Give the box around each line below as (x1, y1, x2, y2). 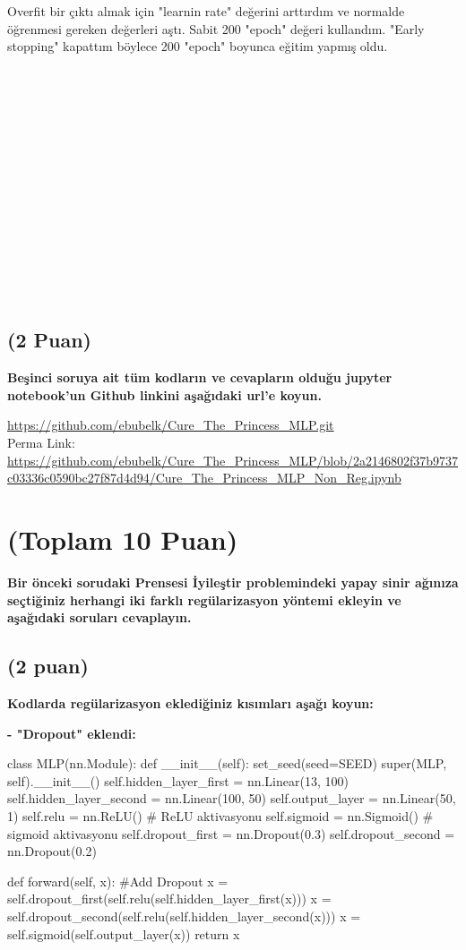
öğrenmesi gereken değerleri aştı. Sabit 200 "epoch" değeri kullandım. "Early (7, 19, 425, 38)
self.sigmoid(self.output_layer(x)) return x (7, 924, 240, 943)
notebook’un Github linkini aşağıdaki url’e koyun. (7, 385, 322, 404)
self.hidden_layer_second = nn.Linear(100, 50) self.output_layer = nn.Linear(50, (7, 789, 456, 808)
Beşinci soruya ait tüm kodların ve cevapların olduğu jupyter (7, 368, 393, 387)
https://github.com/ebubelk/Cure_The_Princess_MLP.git (7, 415, 334, 434)
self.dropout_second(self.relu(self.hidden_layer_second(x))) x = (7, 906, 361, 925)
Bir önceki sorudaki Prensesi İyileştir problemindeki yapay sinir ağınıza (7, 572, 459, 591)
